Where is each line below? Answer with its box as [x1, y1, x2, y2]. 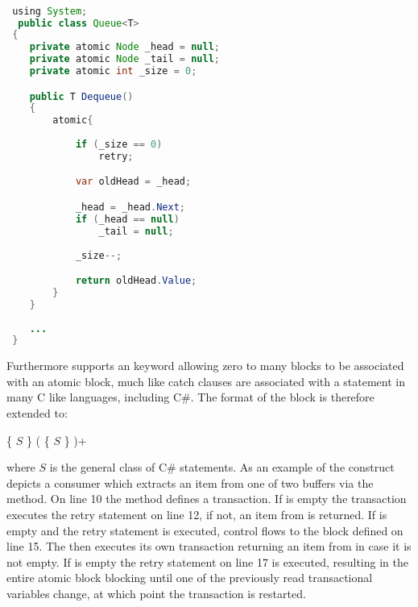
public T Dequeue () [29, 90, 134, 102]
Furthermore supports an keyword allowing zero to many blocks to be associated [6, 357, 404, 374]
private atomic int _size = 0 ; [29, 65, 197, 77]
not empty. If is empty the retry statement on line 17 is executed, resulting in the [6, 553, 408, 570]
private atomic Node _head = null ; [29, 41, 220, 53]
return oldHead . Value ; [75, 275, 197, 287]
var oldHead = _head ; [75, 176, 192, 188]
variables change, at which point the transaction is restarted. [6, 585, 306, 601]
